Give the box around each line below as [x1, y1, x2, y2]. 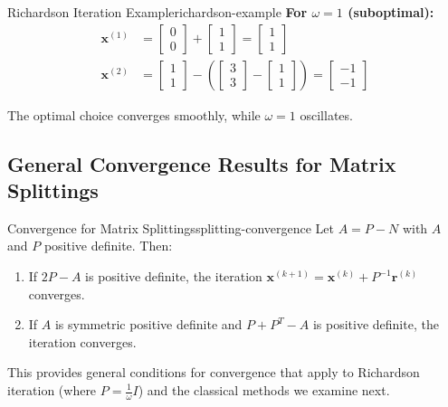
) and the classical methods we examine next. [138, 381, 390, 399]
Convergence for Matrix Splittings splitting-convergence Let [7, 218, 335, 237]
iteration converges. [28, 332, 137, 351]
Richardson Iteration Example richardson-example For [7, 3, 308, 21]
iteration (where [7, 381, 97, 399]
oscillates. [300, 105, 353, 124]
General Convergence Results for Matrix [7, 149, 396, 177]
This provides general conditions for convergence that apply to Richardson [7, 363, 420, 382]
